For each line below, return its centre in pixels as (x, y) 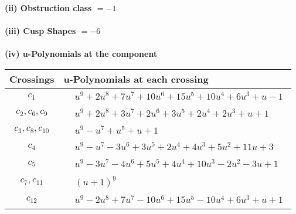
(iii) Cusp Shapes (40, 31)
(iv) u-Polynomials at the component (81, 54)
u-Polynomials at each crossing (136, 79)
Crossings (32, 79)
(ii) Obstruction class (48, 8)
